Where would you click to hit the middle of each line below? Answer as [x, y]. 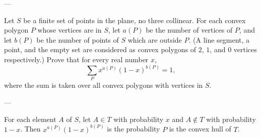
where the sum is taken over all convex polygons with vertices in [104, 85]
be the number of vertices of [189, 30]
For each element [30, 119]
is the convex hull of [200, 129]
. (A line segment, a [219, 39]
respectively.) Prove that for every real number [76, 59]
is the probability [134, 129]
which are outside [155, 39]
